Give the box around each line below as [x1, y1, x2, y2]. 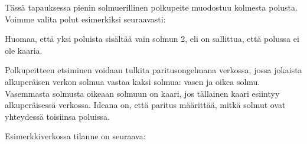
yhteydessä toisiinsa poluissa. [5, 110, 110, 122]
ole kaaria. [5, 44, 43, 56]
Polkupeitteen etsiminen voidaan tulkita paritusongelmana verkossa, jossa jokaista [5, 64, 302, 76]
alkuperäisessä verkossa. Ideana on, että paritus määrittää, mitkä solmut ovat [5, 99, 286, 111]
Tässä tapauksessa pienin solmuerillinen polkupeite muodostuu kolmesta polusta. [5, 1, 298, 13]
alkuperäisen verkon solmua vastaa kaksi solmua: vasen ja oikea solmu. [5, 75, 260, 87]
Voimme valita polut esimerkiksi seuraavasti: [5, 12, 166, 25]
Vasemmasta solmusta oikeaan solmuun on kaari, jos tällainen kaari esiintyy [5, 87, 280, 99]
